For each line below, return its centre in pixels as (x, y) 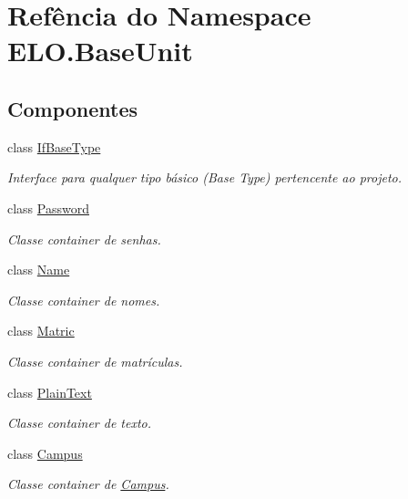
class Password (48, 208)
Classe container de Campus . (88, 484)
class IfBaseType (54, 146)
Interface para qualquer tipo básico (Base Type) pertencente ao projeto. (205, 177)
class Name (39, 270)
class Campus (45, 453)
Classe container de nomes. (84, 300)
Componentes (73, 108)
